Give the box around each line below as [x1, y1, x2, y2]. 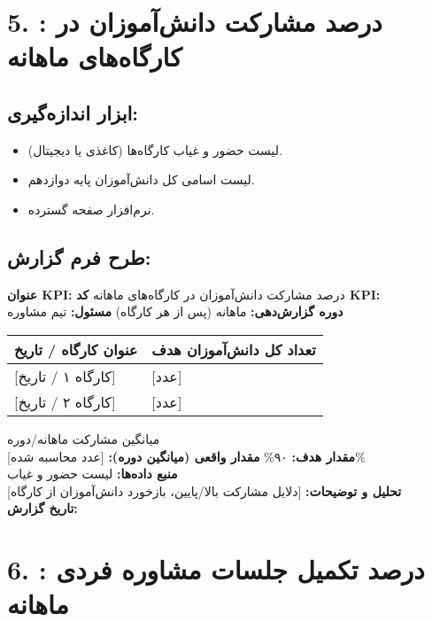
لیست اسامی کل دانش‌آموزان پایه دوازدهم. [27, 170, 255, 189]
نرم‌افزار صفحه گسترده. [27, 199, 155, 218]
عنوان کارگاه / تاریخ [14, 338, 138, 360]
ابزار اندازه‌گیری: [7, 98, 139, 126]
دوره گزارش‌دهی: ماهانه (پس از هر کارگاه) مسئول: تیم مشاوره [7, 302, 343, 321]
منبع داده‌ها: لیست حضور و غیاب [7, 464, 178, 483]
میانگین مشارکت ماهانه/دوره [7, 429, 160, 447]
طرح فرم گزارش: [7, 243, 151, 270]
